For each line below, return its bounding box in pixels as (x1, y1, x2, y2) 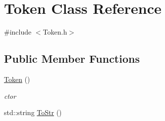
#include (4, 27, 32, 37)
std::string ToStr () (4, 107, 62, 118)
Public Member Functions (4, 51, 140, 66)
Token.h (43, 27, 67, 37)
